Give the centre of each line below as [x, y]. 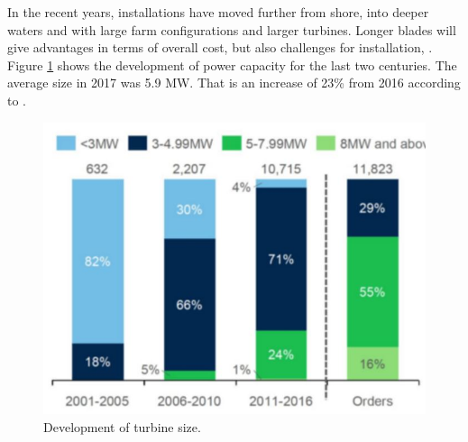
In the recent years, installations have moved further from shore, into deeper [218, 12]
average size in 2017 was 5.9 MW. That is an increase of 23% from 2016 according [234, 83]
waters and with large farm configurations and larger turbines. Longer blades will [232, 29]
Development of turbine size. [122, 426]
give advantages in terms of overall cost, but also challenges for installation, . [220, 47]
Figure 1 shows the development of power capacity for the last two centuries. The [232, 64]
